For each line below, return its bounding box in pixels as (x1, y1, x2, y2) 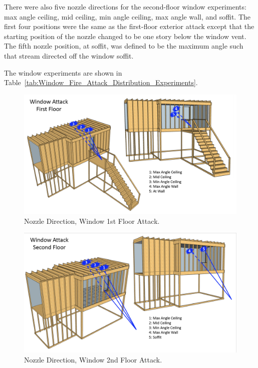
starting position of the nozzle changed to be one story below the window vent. (4, 31, 246, 41)
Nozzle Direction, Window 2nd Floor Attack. (24, 354, 162, 364)
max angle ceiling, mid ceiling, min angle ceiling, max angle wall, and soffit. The (4, 11, 250, 22)
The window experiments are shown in (4, 67, 122, 78)
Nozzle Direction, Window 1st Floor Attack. (24, 215, 160, 226)
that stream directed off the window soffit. (4, 50, 134, 61)
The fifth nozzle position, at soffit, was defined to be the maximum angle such (4, 41, 243, 51)
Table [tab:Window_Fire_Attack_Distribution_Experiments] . (4, 77, 198, 88)
